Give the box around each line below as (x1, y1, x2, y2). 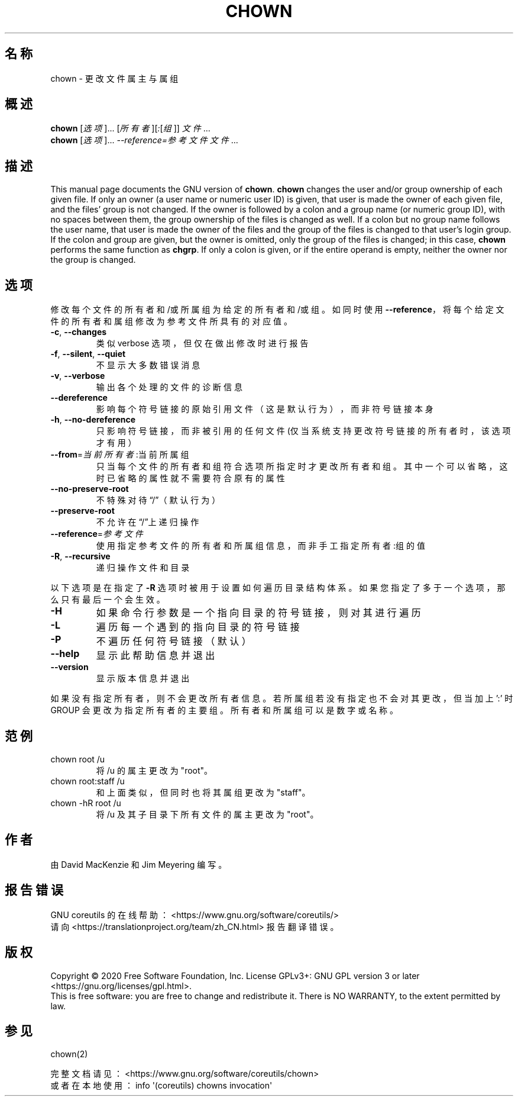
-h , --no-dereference (50, 414, 136, 425)
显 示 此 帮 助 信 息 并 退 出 (96, 649, 215, 662)
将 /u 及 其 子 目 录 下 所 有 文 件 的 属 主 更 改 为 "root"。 (96, 809, 319, 819)
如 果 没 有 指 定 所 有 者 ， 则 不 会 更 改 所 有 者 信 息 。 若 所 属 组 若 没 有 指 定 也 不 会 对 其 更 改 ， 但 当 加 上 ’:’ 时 (50, 693, 513, 704)
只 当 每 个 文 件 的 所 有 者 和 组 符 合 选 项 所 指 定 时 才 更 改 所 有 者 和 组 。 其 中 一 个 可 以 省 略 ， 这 (96, 461, 508, 472)
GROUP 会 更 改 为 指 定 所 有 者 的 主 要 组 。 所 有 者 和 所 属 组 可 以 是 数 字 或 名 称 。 (50, 705, 399, 716)
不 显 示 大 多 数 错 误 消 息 (96, 360, 200, 371)
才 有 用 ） (96, 437, 137, 448)
